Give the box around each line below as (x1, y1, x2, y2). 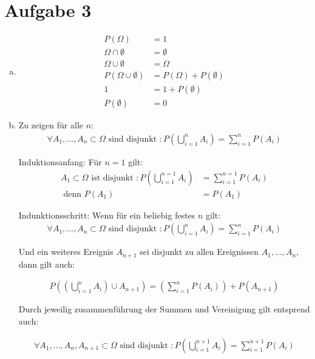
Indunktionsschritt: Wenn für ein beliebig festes (18, 208, 195, 221)
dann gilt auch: (18, 257, 75, 270)
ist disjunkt (91, 173, 134, 182)
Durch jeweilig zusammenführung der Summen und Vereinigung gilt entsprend (18, 303, 310, 315)
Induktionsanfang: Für (18, 155, 102, 168)
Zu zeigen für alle (18, 119, 84, 131)
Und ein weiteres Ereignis (18, 245, 113, 258)
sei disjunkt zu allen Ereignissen (140, 245, 259, 258)
